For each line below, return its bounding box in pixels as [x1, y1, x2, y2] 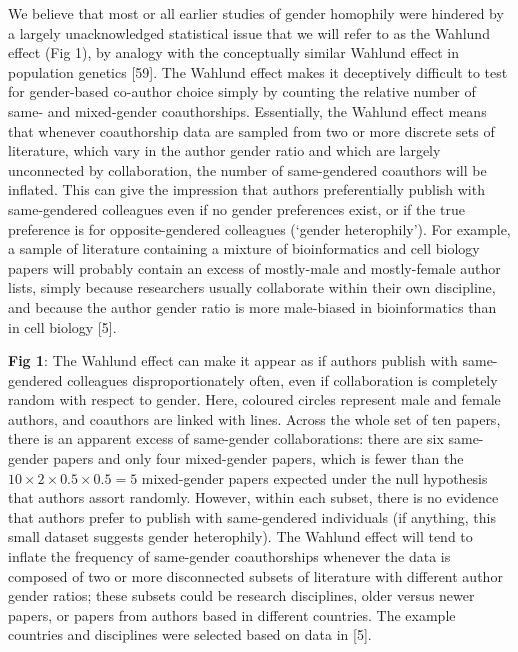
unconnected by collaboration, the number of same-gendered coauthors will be [8, 159, 487, 180]
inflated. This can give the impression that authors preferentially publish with [8, 179, 485, 200]
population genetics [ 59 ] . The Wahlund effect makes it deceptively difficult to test [8, 61, 508, 82]
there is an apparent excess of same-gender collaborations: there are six [8, 428, 444, 449]
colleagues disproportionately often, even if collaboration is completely [67, 369, 498, 390]
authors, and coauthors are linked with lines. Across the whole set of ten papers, [8, 408, 501, 429]
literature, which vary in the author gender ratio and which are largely [8, 140, 441, 161]
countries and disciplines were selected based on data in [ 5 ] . [8, 624, 372, 645]
